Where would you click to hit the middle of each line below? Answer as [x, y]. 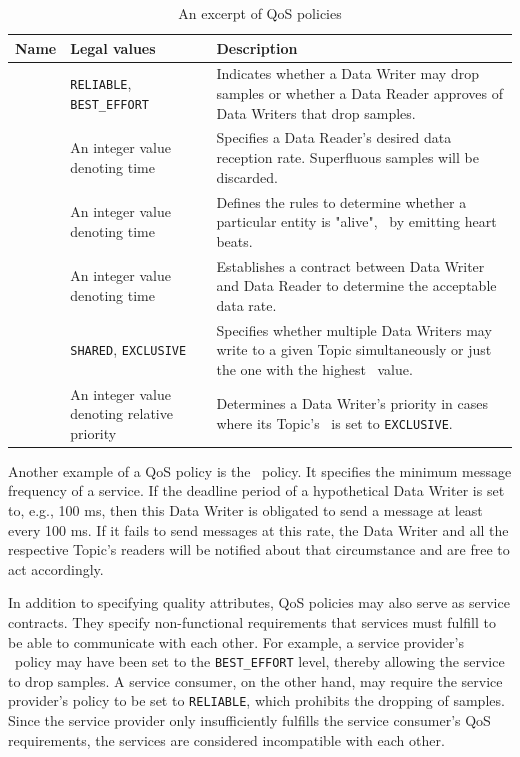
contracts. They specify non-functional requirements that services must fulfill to [252, 622]
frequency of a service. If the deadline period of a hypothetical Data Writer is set [256, 490]
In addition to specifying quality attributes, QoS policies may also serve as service [259, 602]
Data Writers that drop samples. [316, 112]
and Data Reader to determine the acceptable [356, 285]
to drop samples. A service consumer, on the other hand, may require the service [255, 680]
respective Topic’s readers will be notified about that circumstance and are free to [259, 549]
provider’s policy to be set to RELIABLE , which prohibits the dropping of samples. [256, 700]
